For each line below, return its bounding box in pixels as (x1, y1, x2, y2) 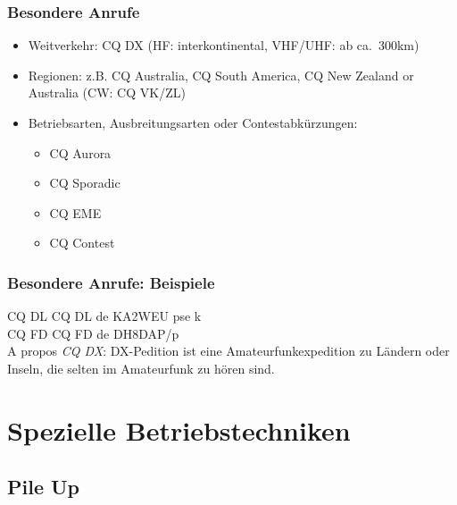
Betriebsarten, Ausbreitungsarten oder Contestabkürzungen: (28, 114, 358, 131)
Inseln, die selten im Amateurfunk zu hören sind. (7, 358, 275, 377)
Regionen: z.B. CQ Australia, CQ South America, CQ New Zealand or (28, 65, 414, 84)
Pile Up (7, 473, 80, 501)
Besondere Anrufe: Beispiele (7, 271, 215, 293)
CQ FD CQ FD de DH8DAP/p (7, 324, 179, 342)
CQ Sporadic (49, 173, 120, 192)
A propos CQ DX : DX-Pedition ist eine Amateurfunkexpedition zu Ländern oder (7, 341, 450, 360)
